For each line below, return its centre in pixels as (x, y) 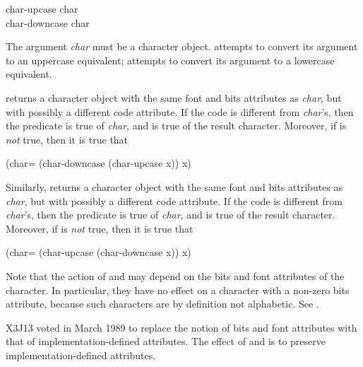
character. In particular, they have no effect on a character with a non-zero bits (178, 290)
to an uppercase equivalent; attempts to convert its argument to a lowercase (170, 60)
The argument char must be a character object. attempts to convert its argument (182, 46)
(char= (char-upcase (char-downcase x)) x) (99, 252)
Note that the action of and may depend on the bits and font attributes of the (175, 275)
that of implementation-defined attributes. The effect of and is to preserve (166, 341)
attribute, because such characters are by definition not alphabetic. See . (162, 304)
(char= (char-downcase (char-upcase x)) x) (99, 163)
